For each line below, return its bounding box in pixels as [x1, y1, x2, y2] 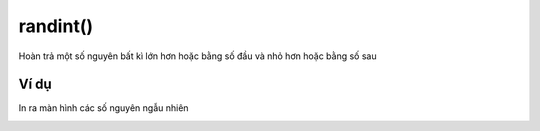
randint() [18, 15, 94, 37]
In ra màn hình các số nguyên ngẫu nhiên [18, 102, 189, 114]
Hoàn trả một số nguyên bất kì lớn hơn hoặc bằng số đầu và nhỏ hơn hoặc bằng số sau [18, 50, 377, 62]
